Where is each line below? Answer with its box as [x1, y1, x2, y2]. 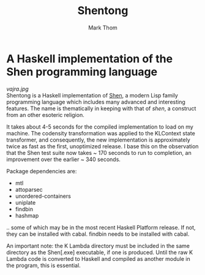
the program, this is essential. [6, 262, 81, 269]
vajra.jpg [6, 85, 29, 92]
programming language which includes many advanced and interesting [6, 98, 185, 105]
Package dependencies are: [6, 167, 77, 175]
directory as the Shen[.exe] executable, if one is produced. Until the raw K [6, 249, 193, 256]
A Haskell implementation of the [6, 51, 173, 66]
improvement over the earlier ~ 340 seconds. [6, 156, 121, 163]
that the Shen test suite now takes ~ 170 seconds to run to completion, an [6, 149, 192, 156]
